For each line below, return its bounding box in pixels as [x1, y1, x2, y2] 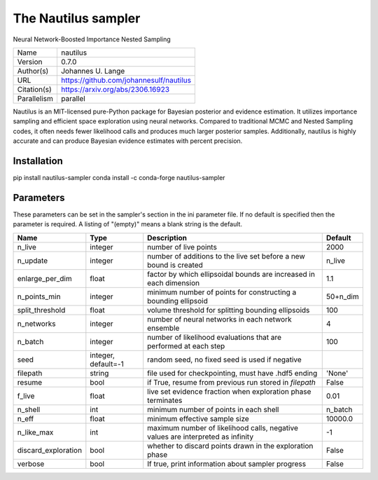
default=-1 [90, 359, 124, 369]
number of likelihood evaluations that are [147, 332, 282, 342]
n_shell [17, 404, 41, 414]
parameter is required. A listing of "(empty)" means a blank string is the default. [13, 220, 243, 228]
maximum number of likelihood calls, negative [147, 423, 299, 432]
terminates [147, 395, 183, 405]
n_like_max [17, 427, 54, 437]
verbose [17, 459, 45, 469]
